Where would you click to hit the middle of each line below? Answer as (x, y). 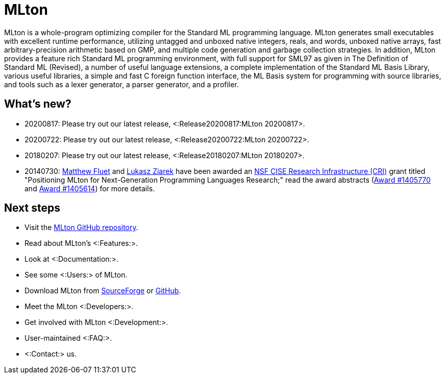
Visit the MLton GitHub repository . (81, 228)
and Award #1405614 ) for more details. (90, 188)
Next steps (32, 208)
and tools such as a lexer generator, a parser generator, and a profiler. (121, 84)
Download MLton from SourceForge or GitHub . (103, 291)
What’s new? (38, 104)
